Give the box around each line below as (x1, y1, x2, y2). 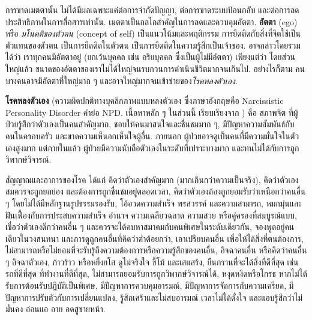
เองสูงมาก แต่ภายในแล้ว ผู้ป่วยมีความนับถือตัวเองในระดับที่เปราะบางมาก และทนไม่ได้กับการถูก (5, 141, 299, 154)
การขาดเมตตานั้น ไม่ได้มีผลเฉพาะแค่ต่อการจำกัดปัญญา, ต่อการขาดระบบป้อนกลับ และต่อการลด (5, 4, 299, 16)
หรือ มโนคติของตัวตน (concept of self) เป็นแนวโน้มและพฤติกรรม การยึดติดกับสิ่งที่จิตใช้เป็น (5, 27, 301, 40)
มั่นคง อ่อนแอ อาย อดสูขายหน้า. (5, 303, 106, 315)
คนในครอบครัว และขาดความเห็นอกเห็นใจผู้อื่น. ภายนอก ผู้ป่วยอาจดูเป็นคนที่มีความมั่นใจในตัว (5, 129, 299, 142)
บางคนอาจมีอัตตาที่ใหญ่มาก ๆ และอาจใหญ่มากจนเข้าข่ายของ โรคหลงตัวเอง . (5, 74, 238, 86)
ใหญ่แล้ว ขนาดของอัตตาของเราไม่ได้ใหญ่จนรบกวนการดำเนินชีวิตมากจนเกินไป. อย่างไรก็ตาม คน (5, 62, 305, 74)
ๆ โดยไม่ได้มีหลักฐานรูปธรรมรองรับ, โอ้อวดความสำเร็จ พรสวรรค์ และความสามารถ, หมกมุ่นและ (5, 196, 302, 209)
